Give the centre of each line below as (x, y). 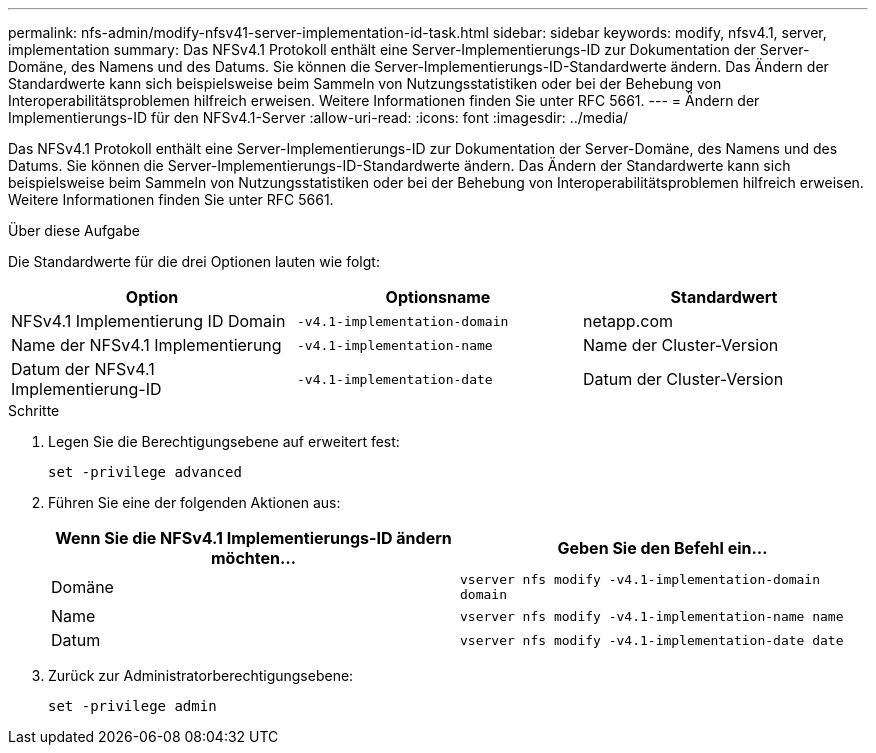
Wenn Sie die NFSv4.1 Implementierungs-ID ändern (253, 538)
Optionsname (438, 297)
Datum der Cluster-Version (683, 379)
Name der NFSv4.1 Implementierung (146, 345)
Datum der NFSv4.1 (83, 369)
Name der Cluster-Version (680, 345)
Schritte (34, 410)
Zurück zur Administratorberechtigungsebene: (201, 675)
